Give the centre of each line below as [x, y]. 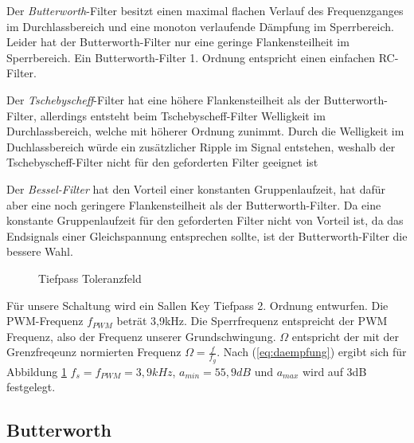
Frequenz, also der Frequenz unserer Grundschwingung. [141, 336]
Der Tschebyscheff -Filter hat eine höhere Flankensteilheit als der [163, 99]
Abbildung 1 [37, 371]
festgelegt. [31, 387]
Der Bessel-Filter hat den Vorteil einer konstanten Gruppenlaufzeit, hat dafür [196, 188]
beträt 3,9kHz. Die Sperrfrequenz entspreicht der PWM [252, 321]
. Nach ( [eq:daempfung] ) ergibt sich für [312, 352]
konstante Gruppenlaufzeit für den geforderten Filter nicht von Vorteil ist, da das [205, 220]
